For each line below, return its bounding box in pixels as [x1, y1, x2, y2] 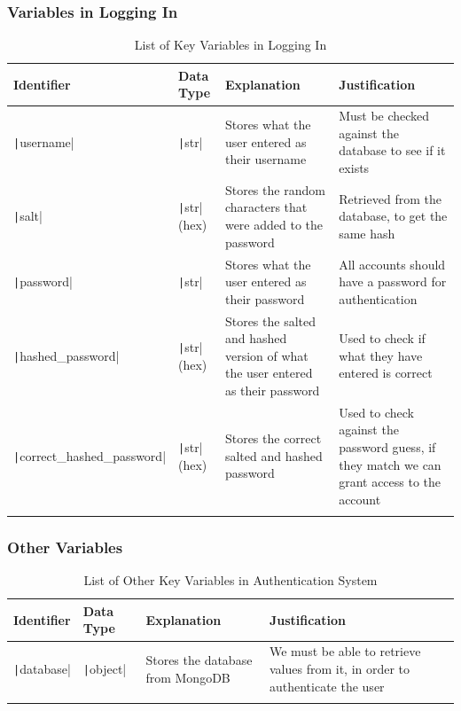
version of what [224, 346, 309, 364]
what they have [339, 346, 423, 364]
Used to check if [339, 329, 426, 348]
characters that [224, 198, 308, 216]
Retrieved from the [339, 189, 441, 207]
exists [339, 159, 370, 177]
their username [224, 150, 307, 168]
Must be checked [339, 106, 430, 125]
